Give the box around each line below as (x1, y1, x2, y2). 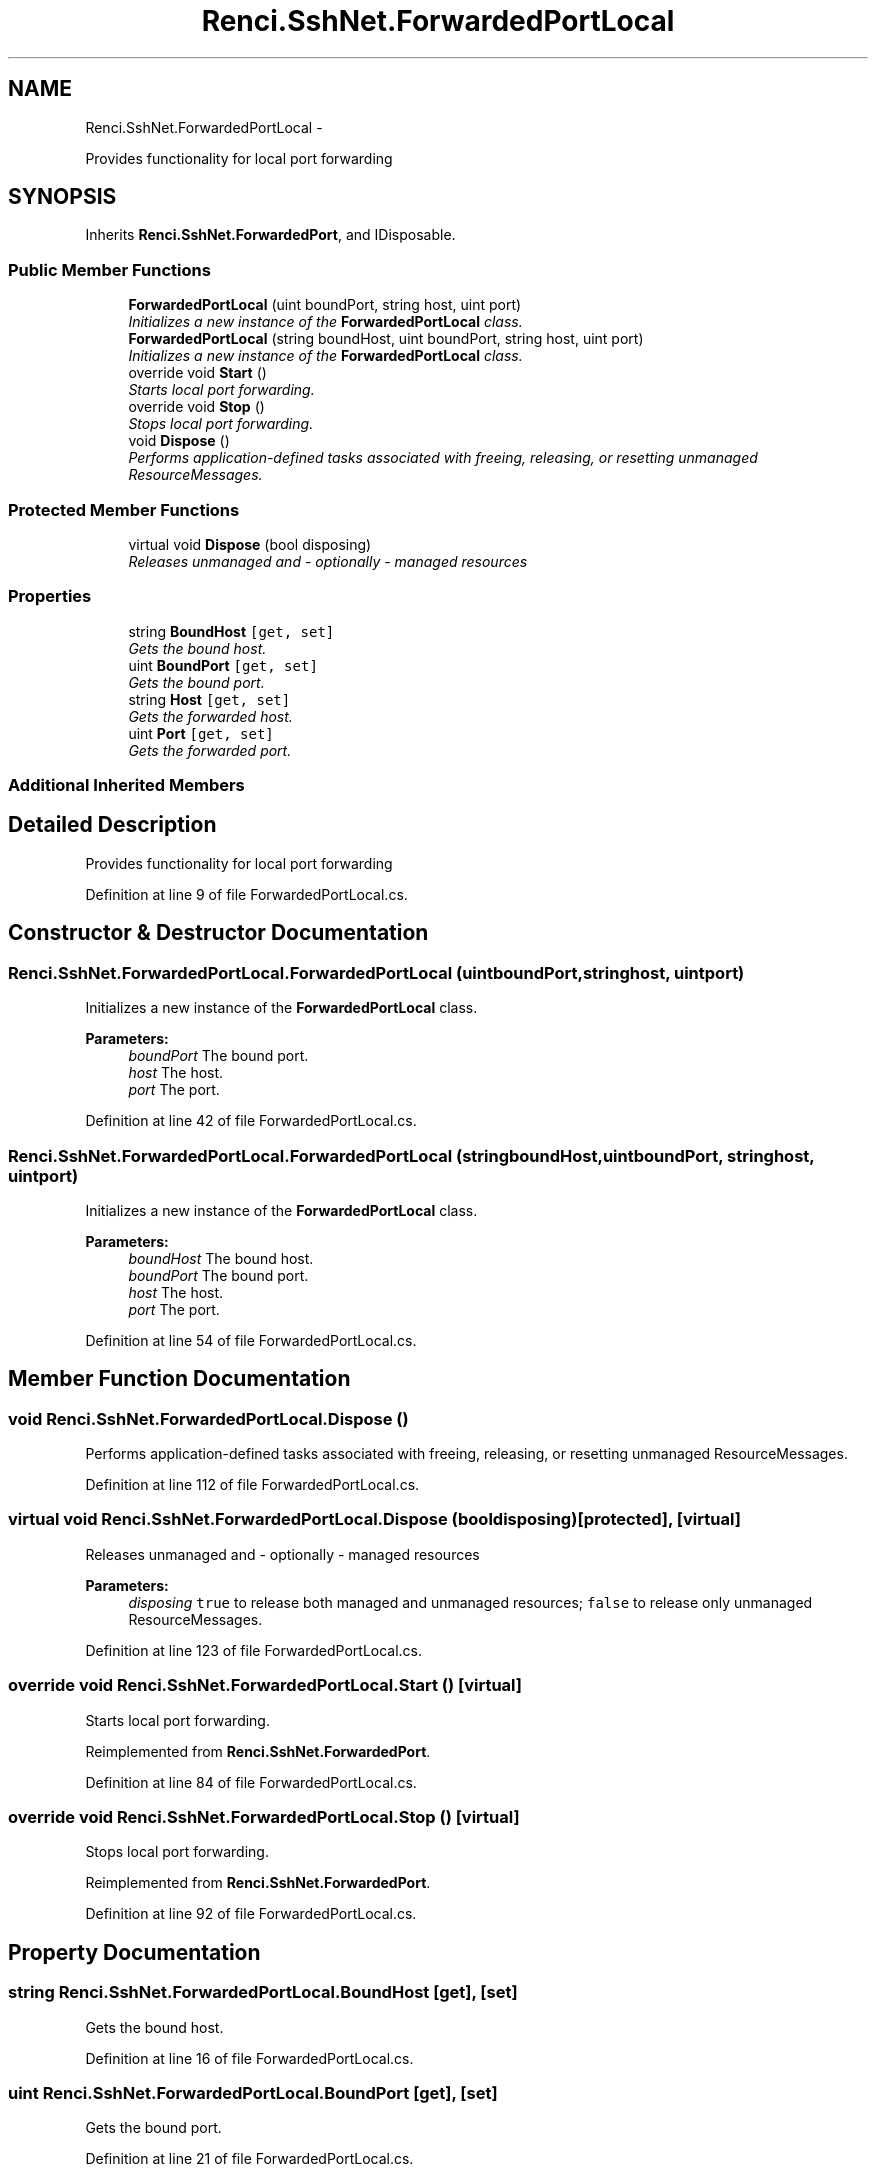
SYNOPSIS (8, 184, 117, 210)
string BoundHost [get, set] (128, 622, 335, 640)
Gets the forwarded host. (128, 707, 293, 725)
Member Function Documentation (8, 1366, 351, 1392)
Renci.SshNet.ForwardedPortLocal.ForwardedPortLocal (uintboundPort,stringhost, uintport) (8, 962, 745, 983)
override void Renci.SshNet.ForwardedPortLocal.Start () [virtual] (8, 1675, 522, 1696)
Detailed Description (8, 812, 217, 838)
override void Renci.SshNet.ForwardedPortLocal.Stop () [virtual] (8, 1806, 520, 1827)
